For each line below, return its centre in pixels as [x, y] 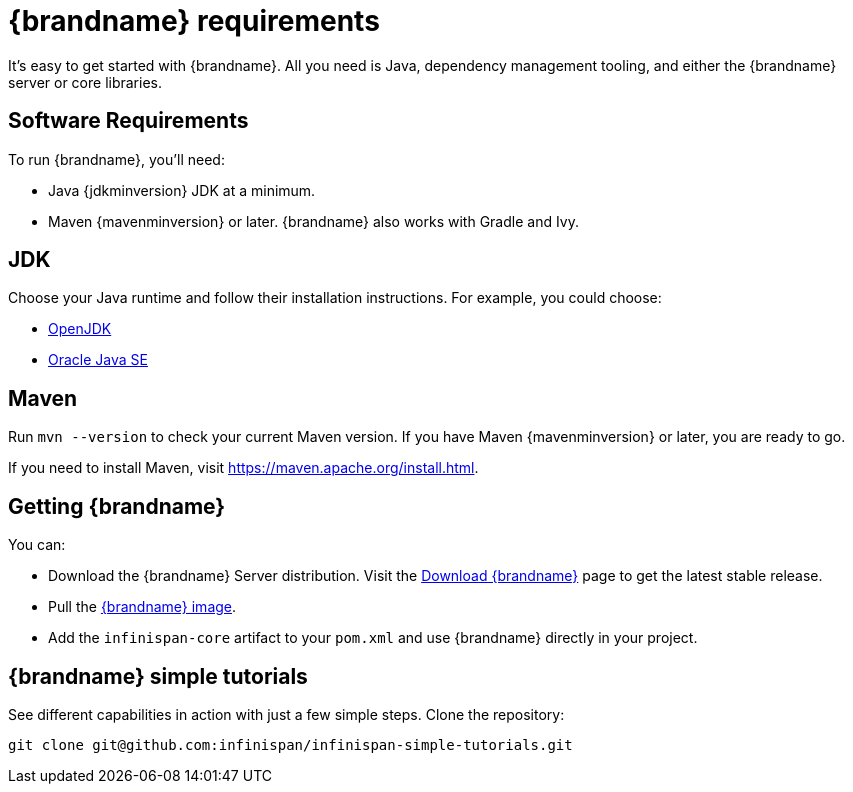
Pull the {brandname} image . [142, 607]
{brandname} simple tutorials [158, 676]
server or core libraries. [85, 82]
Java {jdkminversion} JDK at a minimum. [182, 190]
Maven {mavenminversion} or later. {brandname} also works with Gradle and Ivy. [313, 221]
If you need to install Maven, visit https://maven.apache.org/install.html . [243, 468]
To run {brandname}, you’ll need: [116, 159]
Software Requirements [128, 121]
